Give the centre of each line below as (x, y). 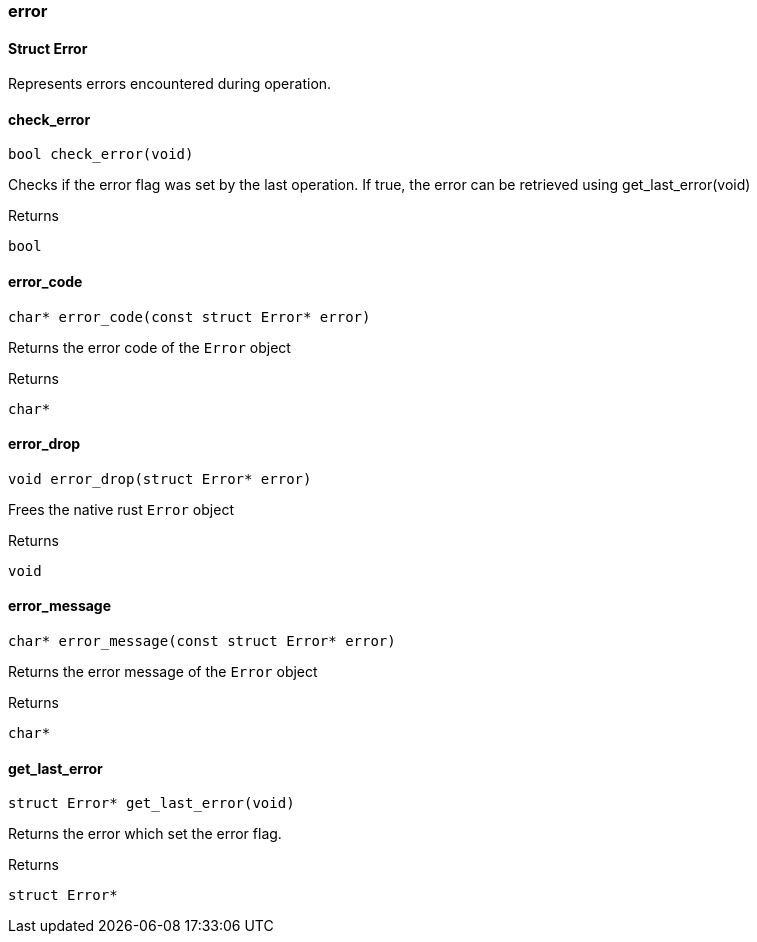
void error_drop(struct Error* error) (160, 478)
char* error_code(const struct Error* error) (189, 316)
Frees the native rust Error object (121, 509)
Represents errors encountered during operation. (170, 84)
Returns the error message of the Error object (163, 672)
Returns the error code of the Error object (149, 347)
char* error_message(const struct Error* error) (202, 641)
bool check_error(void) (101, 154)
